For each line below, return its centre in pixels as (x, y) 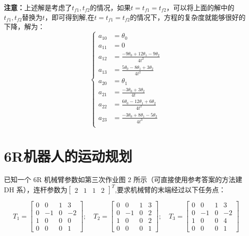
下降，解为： (24, 26)
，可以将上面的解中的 (200, 7)
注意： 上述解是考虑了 (38, 7)
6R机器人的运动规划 (68, 156)
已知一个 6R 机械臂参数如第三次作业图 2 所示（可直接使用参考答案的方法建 (123, 179)
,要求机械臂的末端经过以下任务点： (170, 189)
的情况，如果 (110, 7)
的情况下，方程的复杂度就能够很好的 (188, 17)
